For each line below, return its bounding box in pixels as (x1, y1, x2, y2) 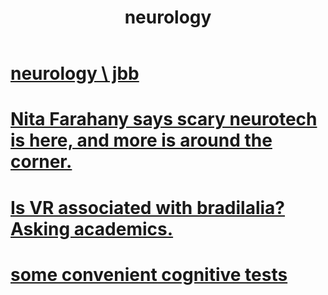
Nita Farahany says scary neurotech (10, 108, 318, 131)
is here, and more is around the (10, 129, 273, 152)
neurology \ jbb (10, 62, 140, 85)
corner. (10, 151, 73, 173)
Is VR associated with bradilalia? (10, 196, 286, 219)
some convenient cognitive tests (10, 263, 288, 286)
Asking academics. (10, 217, 174, 240)
